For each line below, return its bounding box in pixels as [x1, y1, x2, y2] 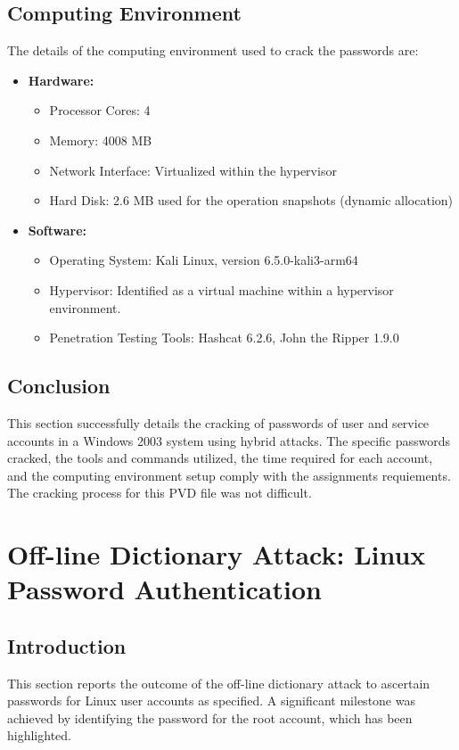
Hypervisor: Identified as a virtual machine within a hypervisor [49, 280, 394, 299]
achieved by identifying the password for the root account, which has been [7, 708, 413, 727]
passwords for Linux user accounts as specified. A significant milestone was [7, 691, 415, 710]
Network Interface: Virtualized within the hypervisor [49, 161, 337, 179]
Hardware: [28, 70, 94, 89]
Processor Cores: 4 [49, 101, 151, 120]
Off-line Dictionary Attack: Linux [7, 536, 426, 573]
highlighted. [7, 726, 71, 745]
